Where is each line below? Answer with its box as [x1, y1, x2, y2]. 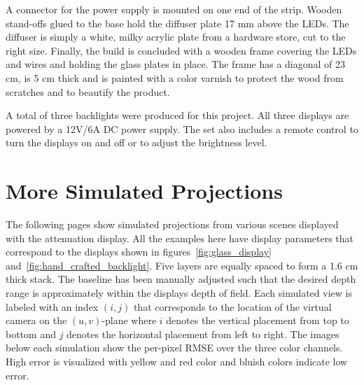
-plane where [101, 313, 157, 328]
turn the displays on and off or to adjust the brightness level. [6, 135, 267, 150]
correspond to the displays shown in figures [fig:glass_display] [6, 244, 272, 259]
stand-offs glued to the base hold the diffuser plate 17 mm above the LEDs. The [6, 15, 349, 30]
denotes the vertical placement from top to [166, 313, 349, 328]
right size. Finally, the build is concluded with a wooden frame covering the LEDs [6, 43, 357, 57]
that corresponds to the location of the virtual [133, 299, 332, 314]
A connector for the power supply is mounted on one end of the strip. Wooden [6, 2, 342, 16]
